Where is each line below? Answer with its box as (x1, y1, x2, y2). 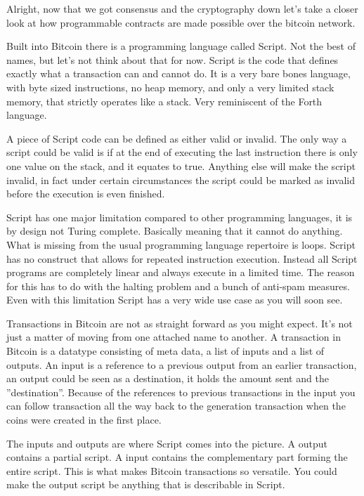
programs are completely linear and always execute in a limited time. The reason (6, 265, 355, 280)
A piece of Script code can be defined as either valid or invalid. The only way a (6, 131, 347, 145)
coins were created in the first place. (6, 412, 162, 427)
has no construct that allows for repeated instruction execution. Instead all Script (6, 251, 358, 266)
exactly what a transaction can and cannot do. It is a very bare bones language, (6, 66, 351, 81)
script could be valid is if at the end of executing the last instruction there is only (6, 145, 358, 159)
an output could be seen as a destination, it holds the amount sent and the (6, 371, 329, 386)
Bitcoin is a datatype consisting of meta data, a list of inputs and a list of (6, 344, 325, 358)
